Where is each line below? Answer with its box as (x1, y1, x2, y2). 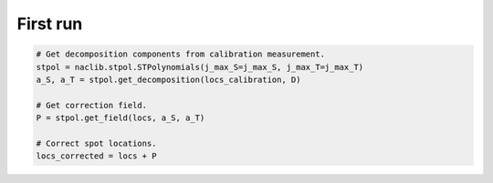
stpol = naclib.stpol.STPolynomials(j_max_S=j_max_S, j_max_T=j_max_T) (36, 62, 364, 72)
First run (16, 14, 83, 34)
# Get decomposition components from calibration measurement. (36, 49, 326, 59)
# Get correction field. (36, 100, 148, 110)
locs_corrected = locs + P (36, 151, 157, 161)
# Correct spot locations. (36, 137, 157, 148)
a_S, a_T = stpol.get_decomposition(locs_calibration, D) (36, 74, 301, 85)
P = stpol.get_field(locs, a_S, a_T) (36, 113, 205, 123)
